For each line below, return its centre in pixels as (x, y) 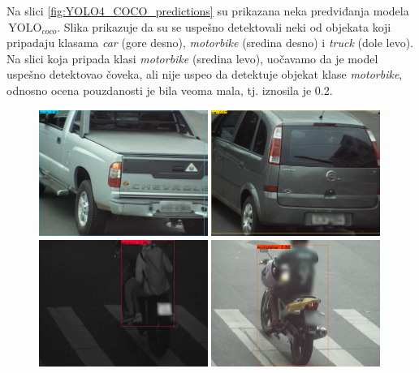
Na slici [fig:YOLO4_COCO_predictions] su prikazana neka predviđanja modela (208, 11)
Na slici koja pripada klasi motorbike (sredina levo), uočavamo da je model (192, 58)
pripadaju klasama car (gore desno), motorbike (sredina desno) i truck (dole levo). (210, 43)
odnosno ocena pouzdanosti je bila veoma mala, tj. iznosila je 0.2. (170, 90)
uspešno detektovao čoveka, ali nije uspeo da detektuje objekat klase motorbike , (205, 74)
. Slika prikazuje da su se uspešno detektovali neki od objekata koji (224, 26)
